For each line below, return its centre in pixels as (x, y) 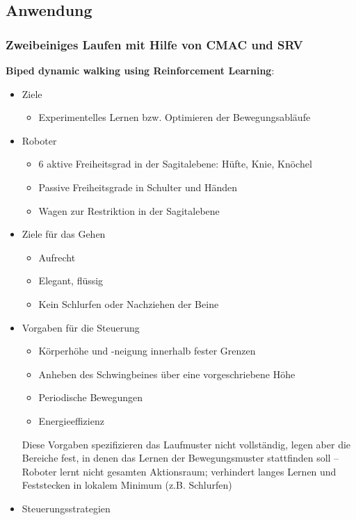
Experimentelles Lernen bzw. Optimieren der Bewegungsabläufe (175, 117)
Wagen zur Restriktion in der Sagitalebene (129, 210)
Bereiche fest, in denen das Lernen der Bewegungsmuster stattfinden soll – (180, 458)
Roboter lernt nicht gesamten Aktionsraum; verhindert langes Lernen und (179, 471)
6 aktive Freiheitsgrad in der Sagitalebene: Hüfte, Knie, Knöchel (175, 164)
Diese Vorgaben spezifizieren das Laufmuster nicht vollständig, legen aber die (186, 444)
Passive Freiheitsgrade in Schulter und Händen (138, 187)
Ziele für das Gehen (64, 234)
